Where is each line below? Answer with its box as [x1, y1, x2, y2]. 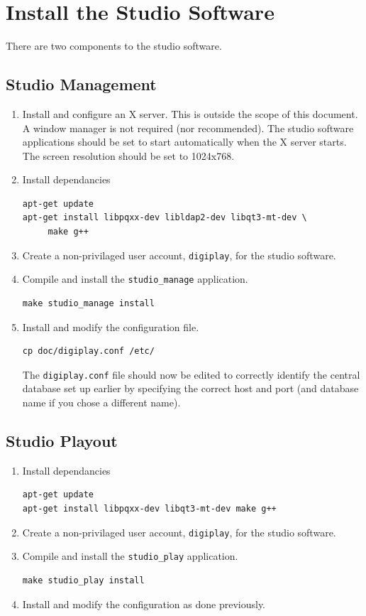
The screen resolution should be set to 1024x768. [22, 148, 235, 163]
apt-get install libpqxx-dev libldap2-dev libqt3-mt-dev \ [22, 212, 307, 223]
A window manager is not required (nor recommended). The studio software [22, 120, 354, 135]
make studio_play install [22, 575, 145, 585]
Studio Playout [6, 430, 118, 451]
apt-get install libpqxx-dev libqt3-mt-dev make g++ [22, 504, 277, 514]
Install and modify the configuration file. [22, 319, 199, 334]
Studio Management [6, 73, 157, 95]
